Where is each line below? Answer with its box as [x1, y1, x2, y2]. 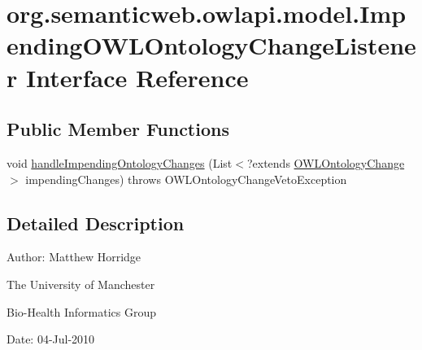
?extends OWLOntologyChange [246, 154, 405, 171]
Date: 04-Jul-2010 [7, 330, 95, 348]
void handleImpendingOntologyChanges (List [7, 154, 233, 171]
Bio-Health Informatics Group [7, 303, 157, 320]
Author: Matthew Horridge [7, 248, 141, 265]
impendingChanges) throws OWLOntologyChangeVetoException [25, 170, 347, 187]
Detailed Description [7, 210, 185, 235]
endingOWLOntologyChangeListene [7, 28, 416, 62]
